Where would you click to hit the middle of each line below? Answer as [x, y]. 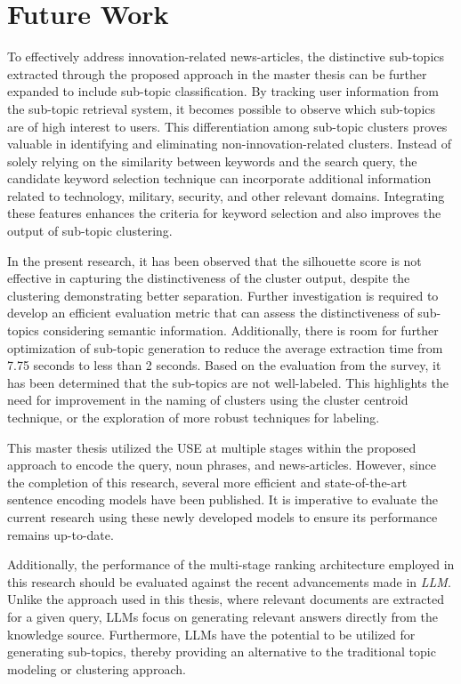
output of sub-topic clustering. [90, 231]
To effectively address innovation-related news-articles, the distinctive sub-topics [226, 56]
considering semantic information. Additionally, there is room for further [241, 330]
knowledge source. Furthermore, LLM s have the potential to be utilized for [211, 634]
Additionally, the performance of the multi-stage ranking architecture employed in [231, 564]
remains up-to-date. [61, 534]
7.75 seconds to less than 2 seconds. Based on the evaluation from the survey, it [224, 365]
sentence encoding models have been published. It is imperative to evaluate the [223, 499]
